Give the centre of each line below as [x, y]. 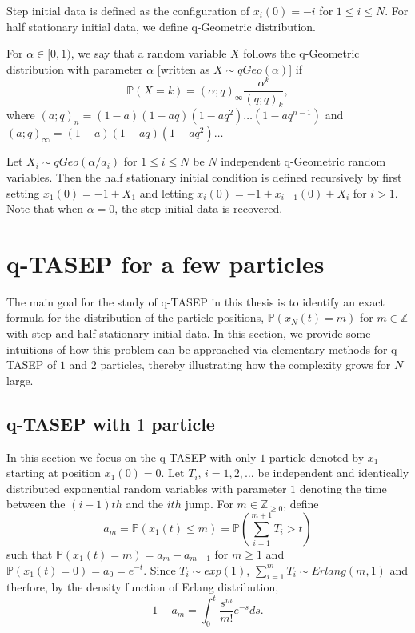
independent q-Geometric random [303, 161]
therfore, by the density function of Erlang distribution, [143, 587]
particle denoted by [317, 457]
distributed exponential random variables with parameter [147, 488]
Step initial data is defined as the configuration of [128, 10]
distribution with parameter [75, 68]
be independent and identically [333, 473]
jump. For [209, 504]
